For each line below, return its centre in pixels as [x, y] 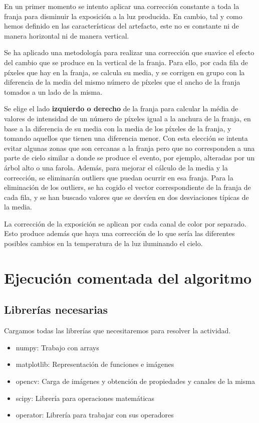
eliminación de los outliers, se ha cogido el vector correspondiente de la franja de [127, 187]
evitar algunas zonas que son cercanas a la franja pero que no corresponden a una [129, 148]
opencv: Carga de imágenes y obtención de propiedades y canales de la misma [135, 381]
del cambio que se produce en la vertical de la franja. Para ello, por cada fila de [126, 62]
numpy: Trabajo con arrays [57, 347]
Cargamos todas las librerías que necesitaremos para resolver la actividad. [117, 331]
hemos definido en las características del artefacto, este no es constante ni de [121, 26]
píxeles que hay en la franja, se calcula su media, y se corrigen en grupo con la [124, 72]
